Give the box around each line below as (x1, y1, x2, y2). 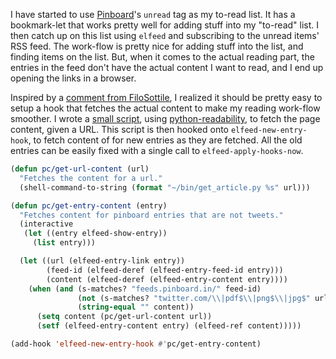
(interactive (19, 219, 74, 229)
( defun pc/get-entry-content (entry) (10, 200, 168, 211)
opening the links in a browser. (10, 72, 137, 84)
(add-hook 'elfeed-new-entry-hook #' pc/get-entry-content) (10, 339, 262, 349)
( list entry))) (32, 238, 97, 248)
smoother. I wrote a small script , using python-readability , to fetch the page (10, 113, 321, 124)
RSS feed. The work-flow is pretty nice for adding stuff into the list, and (10, 40, 304, 52)
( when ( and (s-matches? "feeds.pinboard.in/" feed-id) (28, 284, 262, 294)
